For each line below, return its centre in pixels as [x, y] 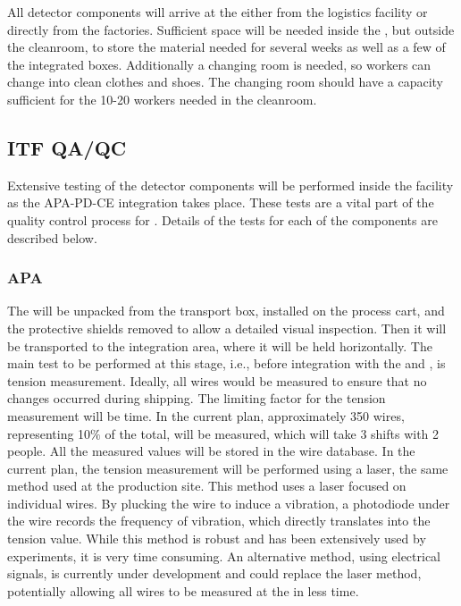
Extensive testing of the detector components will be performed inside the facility [230, 185]
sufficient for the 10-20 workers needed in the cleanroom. [162, 99]
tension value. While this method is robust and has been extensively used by [217, 539]
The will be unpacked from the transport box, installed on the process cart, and [226, 311]
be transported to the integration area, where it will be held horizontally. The [220, 345]
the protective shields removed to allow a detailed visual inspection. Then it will [227, 328]
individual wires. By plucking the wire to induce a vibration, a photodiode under [229, 503]
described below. [52, 237]
